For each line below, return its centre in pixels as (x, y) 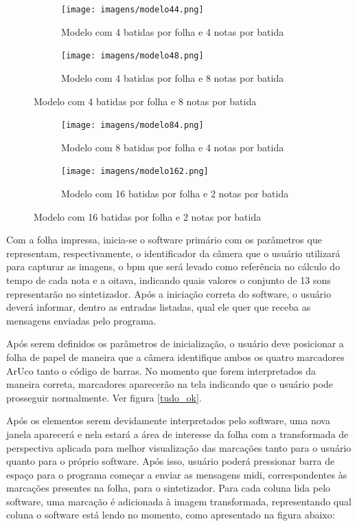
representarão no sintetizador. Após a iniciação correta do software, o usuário (169, 293)
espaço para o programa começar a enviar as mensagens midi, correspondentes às (177, 474)
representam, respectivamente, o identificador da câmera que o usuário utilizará (173, 253)
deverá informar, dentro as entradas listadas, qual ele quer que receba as (159, 307)
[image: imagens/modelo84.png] (133, 125)
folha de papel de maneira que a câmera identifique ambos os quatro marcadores (175, 357)
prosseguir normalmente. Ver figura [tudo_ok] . (104, 397)
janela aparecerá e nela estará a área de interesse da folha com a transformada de (177, 434)
